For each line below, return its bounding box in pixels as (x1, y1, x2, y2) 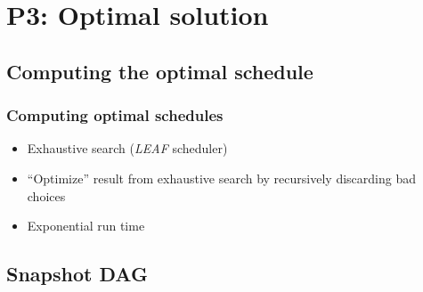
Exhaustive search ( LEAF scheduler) (27, 139, 228, 158)
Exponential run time (27, 216, 145, 235)
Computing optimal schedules (6, 104, 224, 126)
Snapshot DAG (6, 260, 148, 288)
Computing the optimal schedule (6, 57, 313, 85)
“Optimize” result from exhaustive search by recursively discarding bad (27, 168, 416, 187)
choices (27, 186, 66, 205)
